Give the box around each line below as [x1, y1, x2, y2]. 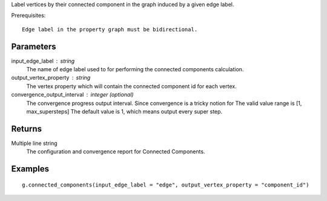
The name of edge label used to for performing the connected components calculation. [26, 66, 244, 73]
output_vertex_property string [11, 74, 91, 81]
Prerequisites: [11, 12, 46, 19]
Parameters [11, 41, 56, 51]
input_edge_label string [11, 57, 75, 65]
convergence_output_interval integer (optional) [11, 91, 134, 98]
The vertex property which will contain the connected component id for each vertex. [26, 82, 237, 90]
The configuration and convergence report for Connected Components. [26, 148, 205, 155]
